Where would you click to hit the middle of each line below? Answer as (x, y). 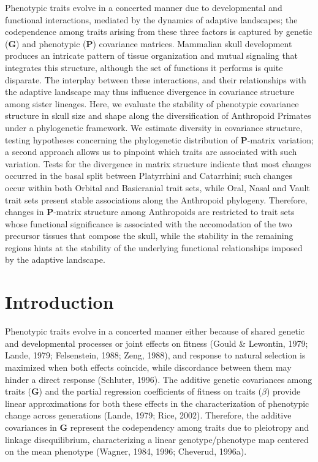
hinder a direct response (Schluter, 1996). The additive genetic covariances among (159, 379)
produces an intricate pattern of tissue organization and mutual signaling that (152, 55)
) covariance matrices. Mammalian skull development (192, 43)
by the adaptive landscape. (55, 259)
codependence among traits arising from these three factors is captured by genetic (159, 32)
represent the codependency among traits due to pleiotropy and (190, 427)
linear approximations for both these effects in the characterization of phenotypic (157, 403)
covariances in (31, 427)
